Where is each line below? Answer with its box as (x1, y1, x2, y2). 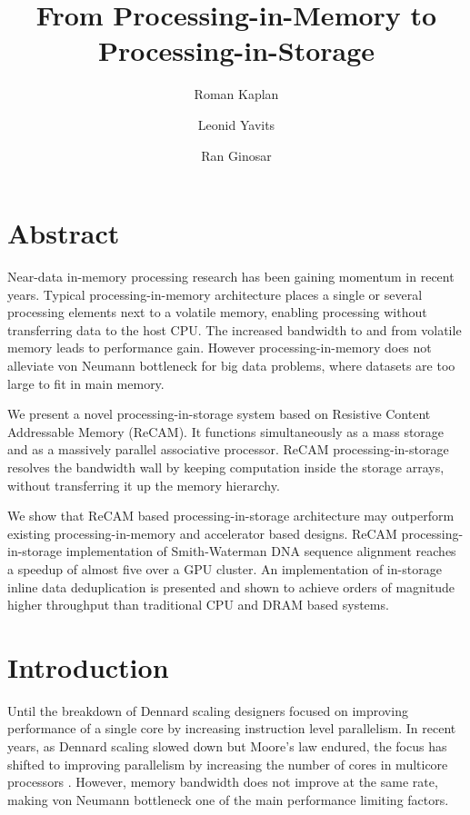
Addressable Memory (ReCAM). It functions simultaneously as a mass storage (7, 422, 445, 441)
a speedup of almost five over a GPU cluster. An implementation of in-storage (7, 559, 442, 578)
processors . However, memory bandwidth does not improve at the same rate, (7, 772, 438, 791)
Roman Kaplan (194, 84, 279, 104)
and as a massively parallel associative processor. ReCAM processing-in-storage (7, 440, 449, 459)
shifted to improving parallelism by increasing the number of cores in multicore (7, 754, 448, 773)
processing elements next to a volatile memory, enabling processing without (7, 303, 427, 322)
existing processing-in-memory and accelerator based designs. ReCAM (7, 523, 397, 542)
